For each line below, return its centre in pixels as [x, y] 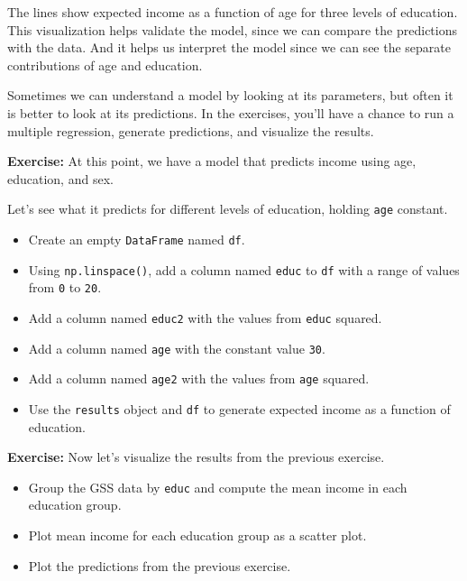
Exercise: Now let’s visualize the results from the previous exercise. [196, 457]
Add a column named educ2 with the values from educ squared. [205, 317]
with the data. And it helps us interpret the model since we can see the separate [229, 47]
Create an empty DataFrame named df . [137, 239]
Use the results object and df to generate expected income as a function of [239, 408]
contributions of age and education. [105, 65]
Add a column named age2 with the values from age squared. [199, 378]
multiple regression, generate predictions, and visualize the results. [191, 130]
